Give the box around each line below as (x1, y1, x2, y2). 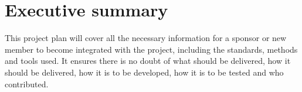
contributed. (5, 77, 49, 90)
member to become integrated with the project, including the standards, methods (5, 43, 298, 55)
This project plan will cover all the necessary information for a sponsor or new (5, 32, 287, 44)
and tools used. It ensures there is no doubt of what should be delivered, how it (5, 54, 291, 67)
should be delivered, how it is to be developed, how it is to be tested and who (5, 66, 284, 78)
